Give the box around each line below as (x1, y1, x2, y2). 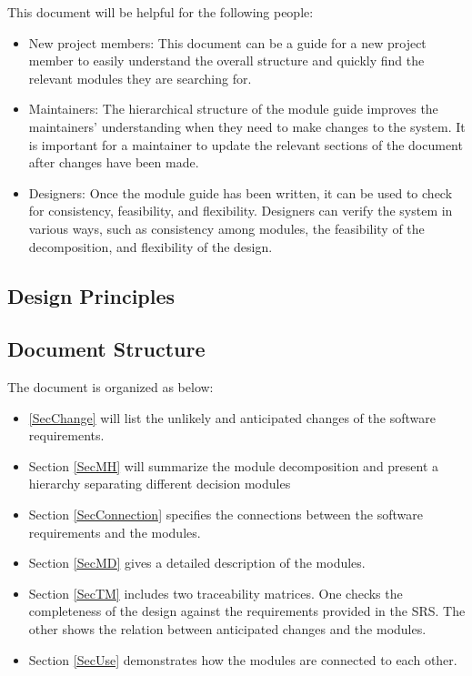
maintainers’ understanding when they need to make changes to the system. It (28, 116, 466, 136)
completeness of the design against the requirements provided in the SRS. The (28, 601, 466, 621)
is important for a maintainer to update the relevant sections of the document (28, 135, 463, 154)
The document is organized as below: (7, 378, 214, 397)
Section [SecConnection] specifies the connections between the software (28, 505, 423, 524)
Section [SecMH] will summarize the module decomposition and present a (28, 456, 439, 475)
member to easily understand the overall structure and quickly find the (28, 51, 425, 70)
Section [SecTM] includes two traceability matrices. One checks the (28, 583, 403, 602)
